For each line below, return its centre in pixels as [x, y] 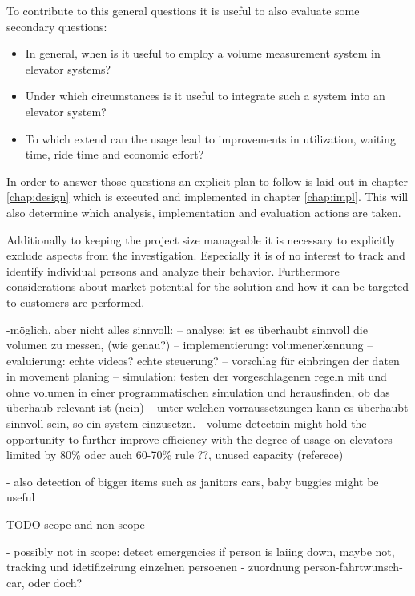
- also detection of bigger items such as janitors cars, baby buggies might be [193, 481]
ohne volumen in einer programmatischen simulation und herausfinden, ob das [198, 391]
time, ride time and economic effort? [115, 154]
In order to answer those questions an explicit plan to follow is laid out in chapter [207, 181]
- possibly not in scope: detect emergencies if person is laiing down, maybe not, [201, 551]
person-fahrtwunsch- [353, 567]
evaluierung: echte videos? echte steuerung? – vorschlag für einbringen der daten [203, 360]
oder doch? [55, 582]
